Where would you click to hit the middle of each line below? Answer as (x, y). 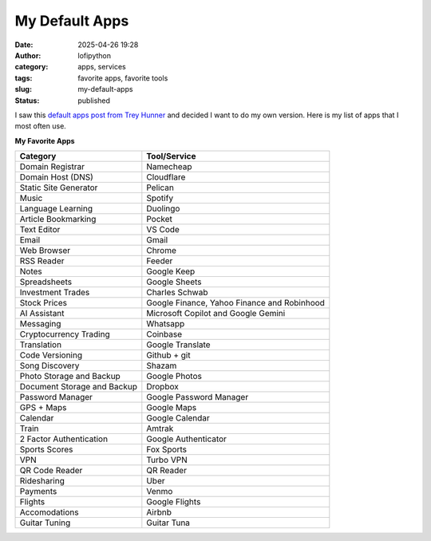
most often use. (41, 126)
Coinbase (164, 334)
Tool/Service (171, 156)
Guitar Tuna (168, 523)
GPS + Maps (43, 408)
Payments (38, 492)
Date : (24, 45)
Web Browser (45, 251)
